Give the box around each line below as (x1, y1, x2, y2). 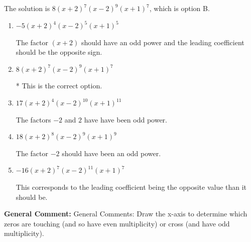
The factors (16, 114, 51, 125)
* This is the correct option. (16, 80, 102, 91)
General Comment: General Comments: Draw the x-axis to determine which (4, 208, 247, 219)
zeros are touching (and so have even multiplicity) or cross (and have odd (4, 218, 230, 228)
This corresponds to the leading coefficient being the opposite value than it (16, 182, 247, 192)
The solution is (4, 3, 50, 13)
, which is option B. (149, 3, 210, 13)
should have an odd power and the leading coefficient (81, 37, 244, 47)
